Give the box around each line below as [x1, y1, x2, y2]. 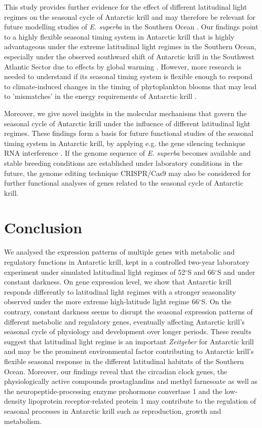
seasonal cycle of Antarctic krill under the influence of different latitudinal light [4, 118, 251, 128]
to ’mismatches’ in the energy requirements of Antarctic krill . [4, 91, 197, 101]
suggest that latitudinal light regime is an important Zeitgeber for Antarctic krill [4, 336, 254, 346]
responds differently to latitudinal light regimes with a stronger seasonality [4, 286, 236, 297]
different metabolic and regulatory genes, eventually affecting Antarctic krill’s [4, 316, 245, 327]
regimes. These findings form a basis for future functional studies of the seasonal [4, 128, 254, 138]
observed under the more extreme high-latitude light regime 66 [4, 296, 199, 307]
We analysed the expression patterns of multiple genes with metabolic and [4, 246, 235, 257]
